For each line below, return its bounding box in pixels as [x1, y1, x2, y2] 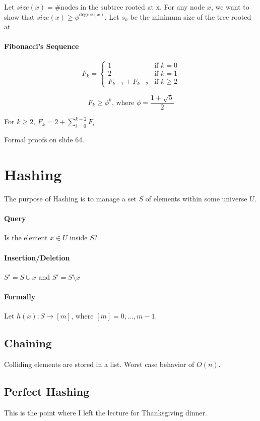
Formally [4, 291, 36, 301]
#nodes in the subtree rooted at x [54, 4, 160, 11]
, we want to [211, 2, 249, 12]
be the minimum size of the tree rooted [130, 11, 251, 22]
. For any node [159, 2, 205, 12]
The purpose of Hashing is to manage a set [4, 193, 137, 203]
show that [4, 11, 35, 22]
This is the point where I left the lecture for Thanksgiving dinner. [4, 407, 207, 417]
